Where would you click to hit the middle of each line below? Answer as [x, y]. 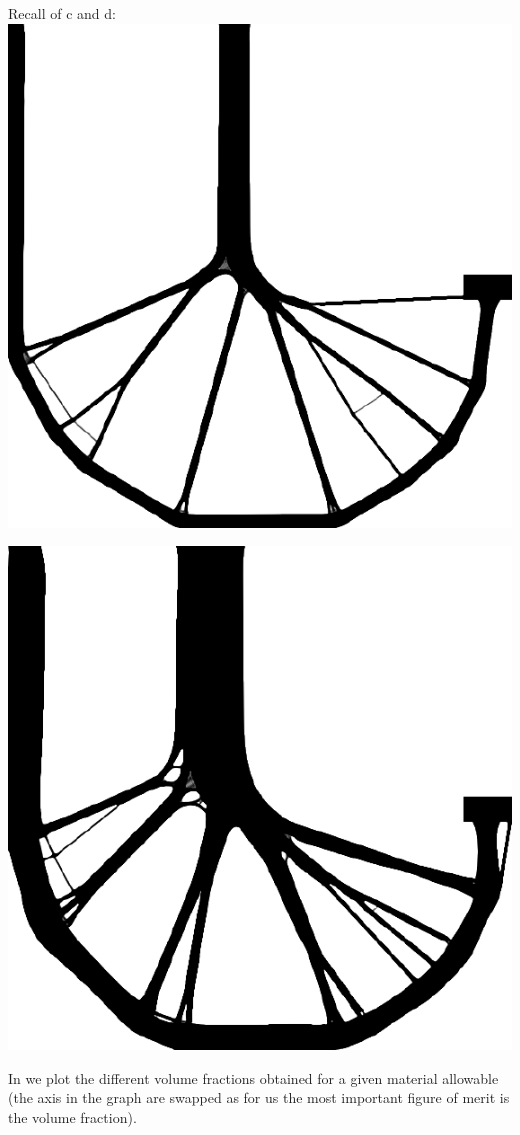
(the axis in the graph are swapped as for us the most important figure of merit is [259, 1097]
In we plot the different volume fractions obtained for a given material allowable [253, 1077]
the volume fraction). [72, 1116]
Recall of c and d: [62, 13]
